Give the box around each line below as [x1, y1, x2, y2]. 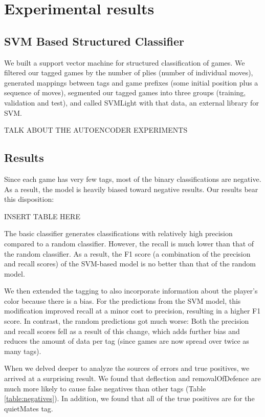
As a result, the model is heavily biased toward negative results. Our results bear [4, 183, 258, 194]
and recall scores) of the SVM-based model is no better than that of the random [4, 258, 256, 269]
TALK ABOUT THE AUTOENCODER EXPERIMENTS [4, 124, 188, 135]
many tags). [4, 345, 41, 356]
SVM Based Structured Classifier [4, 33, 184, 49]
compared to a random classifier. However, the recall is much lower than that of [4, 238, 254, 248]
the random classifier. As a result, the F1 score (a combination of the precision [4, 248, 251, 259]
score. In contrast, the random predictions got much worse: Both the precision [4, 316, 249, 326]
